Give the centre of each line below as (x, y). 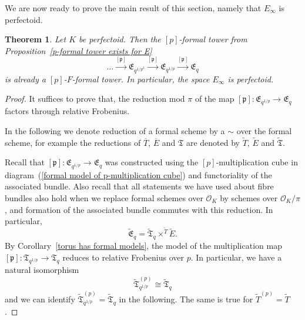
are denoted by (213, 142)
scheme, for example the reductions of (73, 142)
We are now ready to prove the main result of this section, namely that (133, 8)
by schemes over (249, 197)
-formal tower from (213, 39)
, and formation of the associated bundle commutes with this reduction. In (139, 209)
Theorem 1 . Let (36, 39)
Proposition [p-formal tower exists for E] (78, 50)
